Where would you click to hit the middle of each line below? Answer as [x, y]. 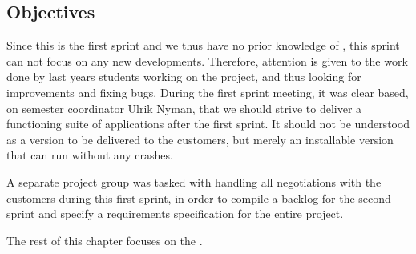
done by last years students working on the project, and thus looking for [184, 77]
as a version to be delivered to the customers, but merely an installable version [200, 139]
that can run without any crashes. [90, 155]
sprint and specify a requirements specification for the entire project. [175, 214]
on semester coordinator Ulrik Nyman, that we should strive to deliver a [184, 108]
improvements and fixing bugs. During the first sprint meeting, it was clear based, [208, 92]
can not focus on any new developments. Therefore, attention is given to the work [207, 60]
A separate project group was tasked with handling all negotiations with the [194, 181]
